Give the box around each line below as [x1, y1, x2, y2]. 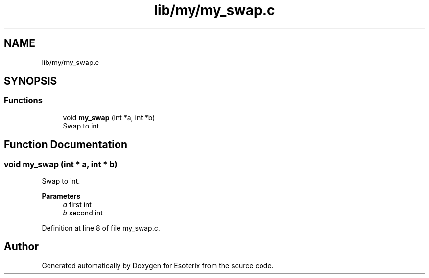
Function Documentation [4, 138, 127, 151]
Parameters [42, 192, 81, 201]
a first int [63, 200, 92, 209]
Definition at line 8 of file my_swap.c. [42, 224, 160, 233]
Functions [4, 95, 43, 106]
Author [4, 240, 39, 253]
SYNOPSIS [4, 75, 57, 87]
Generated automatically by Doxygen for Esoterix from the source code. [42, 261, 274, 270]
